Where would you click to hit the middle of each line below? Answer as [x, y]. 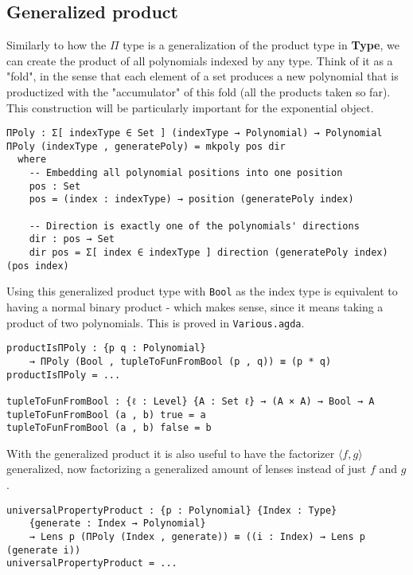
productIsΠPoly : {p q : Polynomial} [106, 348]
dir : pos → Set [72, 239]
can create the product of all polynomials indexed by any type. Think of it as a [200, 60]
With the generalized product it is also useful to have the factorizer [171, 453]
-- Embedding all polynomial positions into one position [186, 173]
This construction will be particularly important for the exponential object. [190, 107]
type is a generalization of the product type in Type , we [261, 45]
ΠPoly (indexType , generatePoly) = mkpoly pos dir [146, 146]
